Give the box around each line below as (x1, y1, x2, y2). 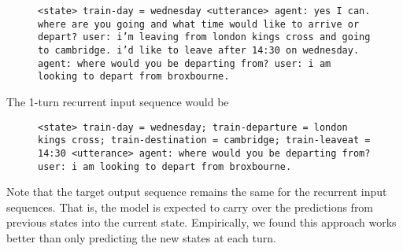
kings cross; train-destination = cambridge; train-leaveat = (38, 135, 371, 146)
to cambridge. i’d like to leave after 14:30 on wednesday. (38, 44, 360, 56)
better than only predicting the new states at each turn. (6, 229, 276, 245)
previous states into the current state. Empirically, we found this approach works (6, 214, 397, 231)
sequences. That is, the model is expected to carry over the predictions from (6, 198, 374, 215)
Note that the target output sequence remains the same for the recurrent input (6, 183, 387, 200)
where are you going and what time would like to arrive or (38, 18, 360, 30)
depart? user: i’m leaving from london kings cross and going (38, 31, 371, 43)
